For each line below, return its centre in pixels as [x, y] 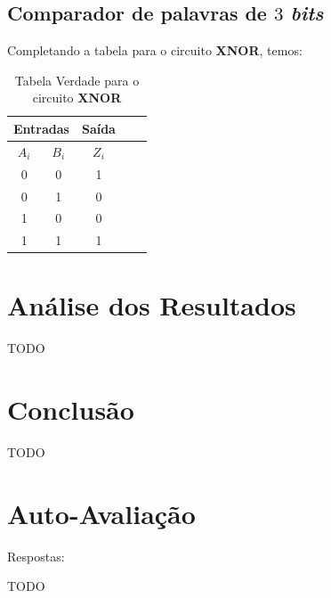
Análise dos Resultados [152, 305]
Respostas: [36, 556]
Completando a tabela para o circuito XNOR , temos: [155, 50]
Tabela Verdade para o [77, 80]
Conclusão [71, 410]
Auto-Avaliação [101, 513]
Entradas [41, 128]
